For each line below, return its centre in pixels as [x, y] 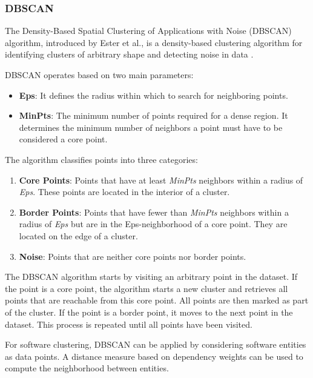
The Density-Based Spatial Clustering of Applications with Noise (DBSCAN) [148, 31]
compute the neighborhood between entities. [87, 368]
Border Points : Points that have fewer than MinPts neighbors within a [154, 212]
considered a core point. [63, 139]
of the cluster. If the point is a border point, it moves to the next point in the [149, 312]
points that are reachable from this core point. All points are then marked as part [157, 300]
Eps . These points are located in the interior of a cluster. [124, 192]
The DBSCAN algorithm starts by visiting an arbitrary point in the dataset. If [151, 277]
